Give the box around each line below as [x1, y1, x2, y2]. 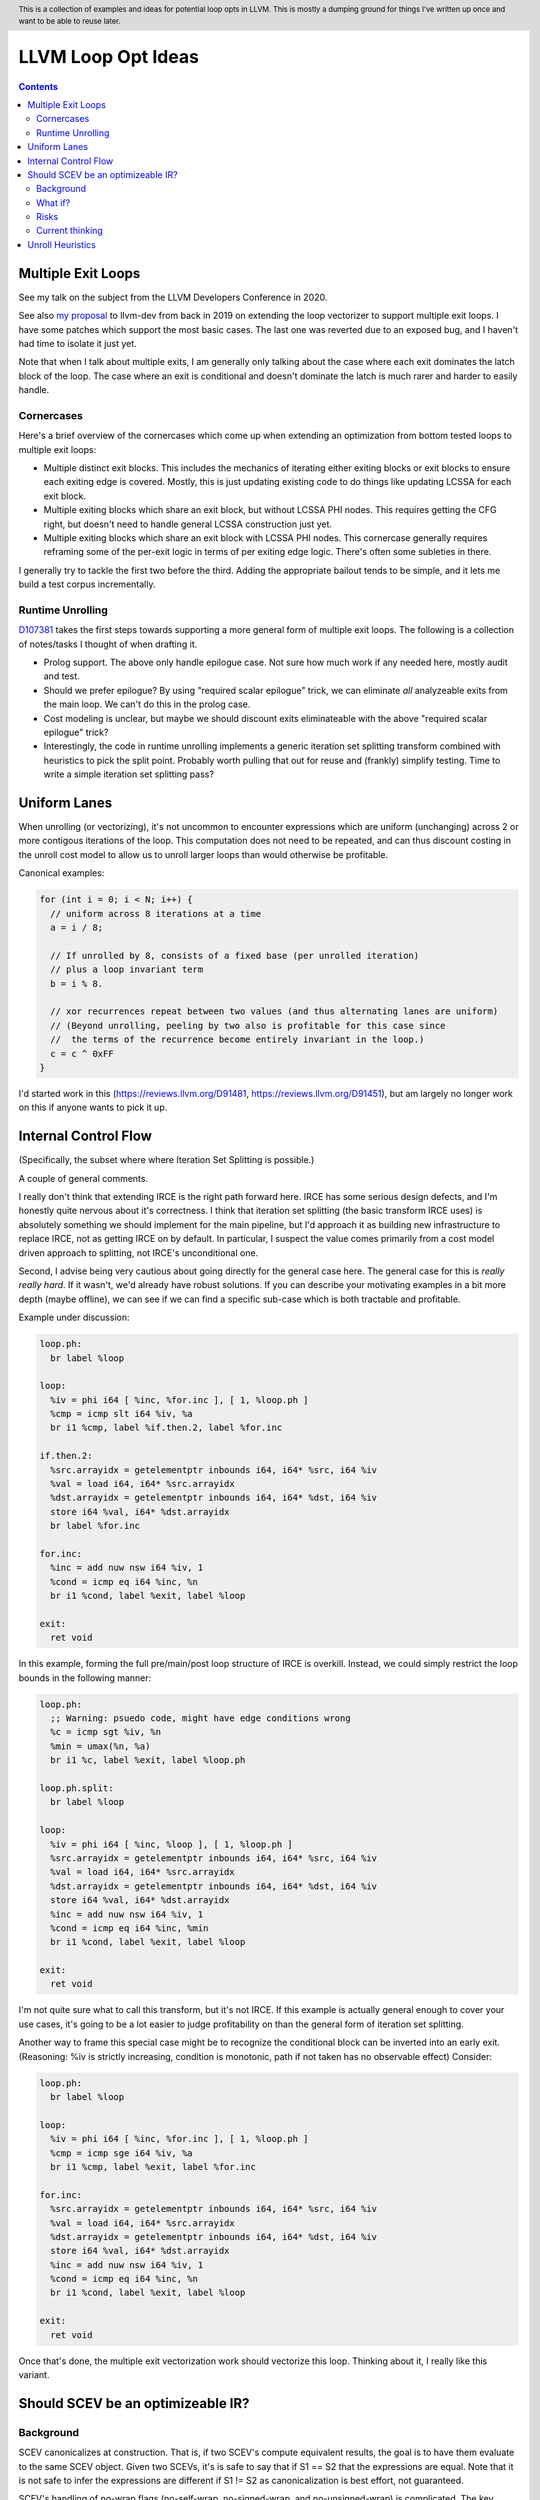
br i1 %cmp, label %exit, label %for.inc [50, 2161, 257, 2172]
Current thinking [36, 225, 104, 237]
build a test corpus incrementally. [18, 578, 156, 590]
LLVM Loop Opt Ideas [18, 45, 200, 68]
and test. [43, 670, 80, 682]
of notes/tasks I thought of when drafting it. [18, 638, 198, 650]
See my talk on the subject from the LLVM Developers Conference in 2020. [18, 291, 328, 303]
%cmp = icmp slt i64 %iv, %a [50, 1408, 194, 1420]
